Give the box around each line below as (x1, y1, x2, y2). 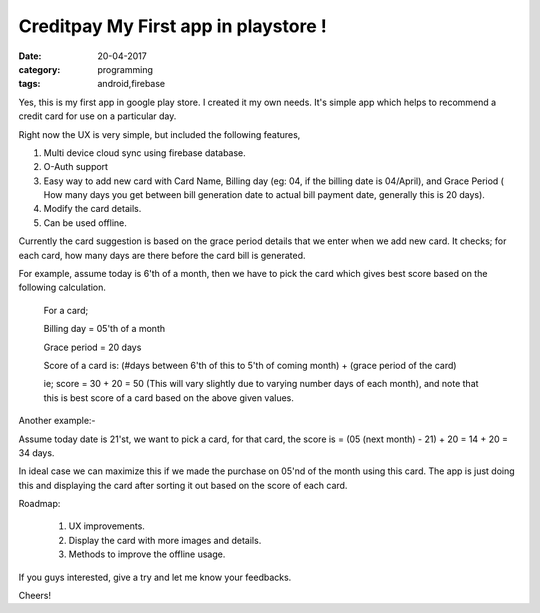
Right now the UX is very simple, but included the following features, (18, 128, 301, 140)
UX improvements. (68, 520, 145, 532)
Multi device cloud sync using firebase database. (43, 146, 247, 159)
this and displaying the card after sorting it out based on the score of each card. (18, 479, 348, 491)
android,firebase (97, 78, 166, 90)
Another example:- (18, 415, 96, 427)
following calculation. (18, 281, 107, 294)
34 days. (18, 446, 55, 459)
